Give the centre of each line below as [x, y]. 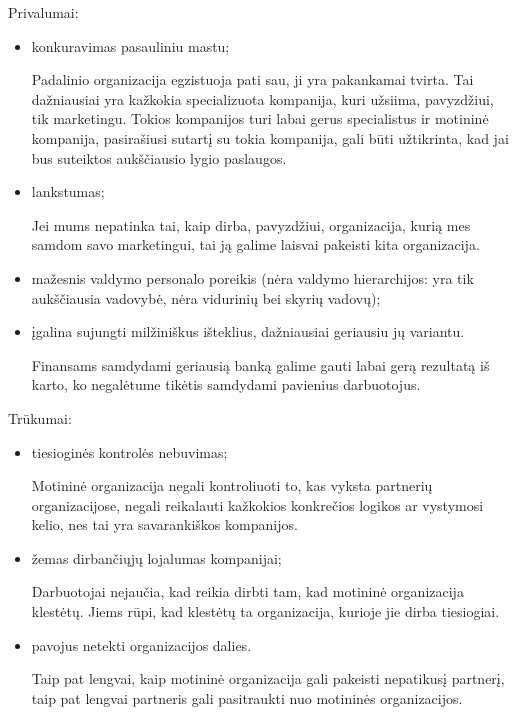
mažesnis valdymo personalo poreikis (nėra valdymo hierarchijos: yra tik [252, 277]
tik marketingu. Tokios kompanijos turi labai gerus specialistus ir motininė [260, 118]
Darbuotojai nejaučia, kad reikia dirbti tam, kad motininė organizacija [247, 591]
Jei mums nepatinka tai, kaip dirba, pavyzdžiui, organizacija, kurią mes [251, 224]
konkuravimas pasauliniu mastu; [130, 45]
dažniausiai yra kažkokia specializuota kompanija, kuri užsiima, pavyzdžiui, [262, 98]
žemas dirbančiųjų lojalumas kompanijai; [156, 557]
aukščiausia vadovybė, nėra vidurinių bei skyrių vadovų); [206, 297]
